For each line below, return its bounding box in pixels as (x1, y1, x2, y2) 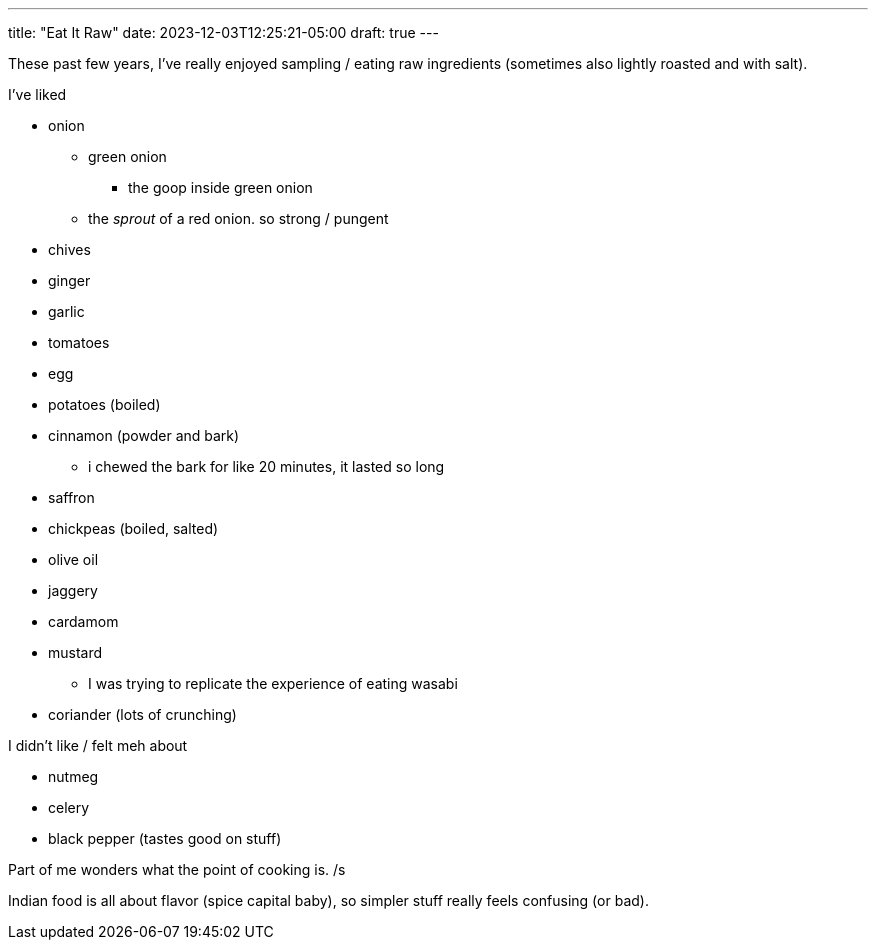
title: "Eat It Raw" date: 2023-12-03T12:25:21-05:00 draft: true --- (8, 24, 439, 41)
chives (48, 241, 91, 258)
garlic (48, 303, 85, 320)
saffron (48, 489, 95, 506)
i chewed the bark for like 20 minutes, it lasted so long (88, 458, 445, 475)
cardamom (48, 613, 119, 630)
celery (48, 799, 90, 816)
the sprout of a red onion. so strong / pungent (88, 210, 389, 227)
